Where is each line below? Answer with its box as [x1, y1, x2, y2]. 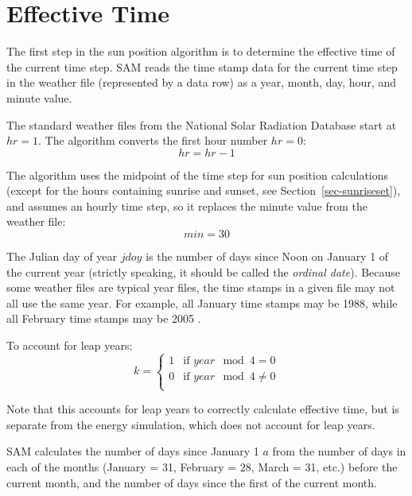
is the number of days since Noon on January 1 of [146, 248, 389, 265]
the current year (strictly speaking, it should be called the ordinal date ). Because [6, 263, 401, 280]
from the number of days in [272, 443, 406, 459]
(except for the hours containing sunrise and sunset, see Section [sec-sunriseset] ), [6, 182, 401, 199]
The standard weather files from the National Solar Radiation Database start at [6, 116, 397, 133]
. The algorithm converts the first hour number [38, 132, 268, 149]
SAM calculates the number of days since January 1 [6, 443, 259, 459]
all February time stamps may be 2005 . [6, 310, 201, 327]
